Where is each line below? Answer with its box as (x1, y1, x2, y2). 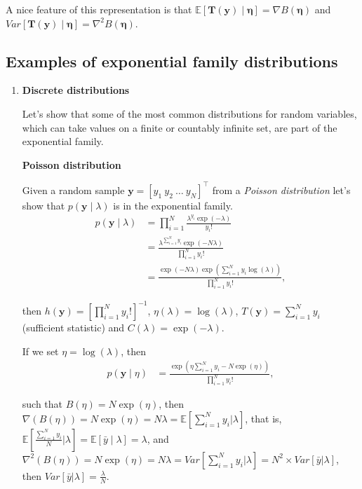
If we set (22, 343, 59, 358)
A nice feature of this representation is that (6, 2, 192, 16)
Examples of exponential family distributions (6, 50, 338, 71)
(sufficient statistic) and (22, 319, 125, 334)
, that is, (245, 411, 282, 425)
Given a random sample (22, 182, 125, 197)
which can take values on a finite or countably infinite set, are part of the (22, 120, 337, 135)
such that (22, 397, 63, 411)
